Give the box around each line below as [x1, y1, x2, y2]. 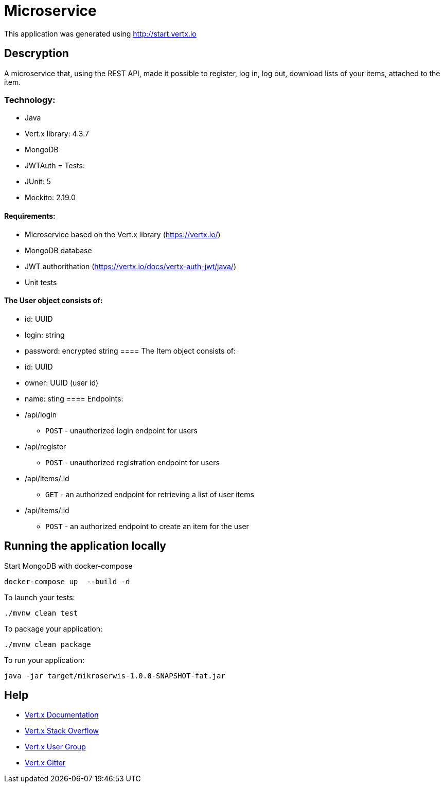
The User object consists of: [4, 296, 103, 305]
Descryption [4, 47, 69, 60]
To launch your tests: [4, 592, 75, 602]
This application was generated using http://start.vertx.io [4, 29, 197, 38]
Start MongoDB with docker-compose [4, 561, 133, 570]
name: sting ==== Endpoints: [25, 394, 123, 403]
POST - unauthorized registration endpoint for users [45, 458, 220, 467]
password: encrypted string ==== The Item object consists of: [25, 346, 236, 355]
